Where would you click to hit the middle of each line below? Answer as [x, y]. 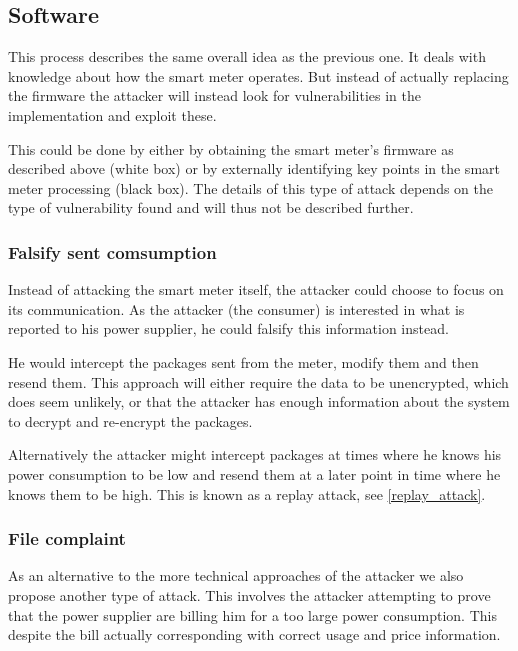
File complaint [67, 538]
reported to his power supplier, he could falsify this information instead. [228, 328]
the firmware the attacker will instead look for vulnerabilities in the [214, 95]
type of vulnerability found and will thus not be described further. [211, 207]
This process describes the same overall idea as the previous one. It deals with [247, 56]
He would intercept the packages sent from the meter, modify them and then [243, 361]
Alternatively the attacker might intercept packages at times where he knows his [255, 454]
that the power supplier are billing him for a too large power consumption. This [252, 614]
